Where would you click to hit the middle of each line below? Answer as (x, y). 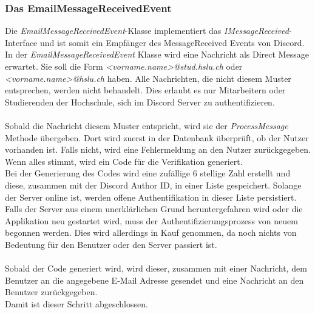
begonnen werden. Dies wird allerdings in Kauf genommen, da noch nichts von (151, 232)
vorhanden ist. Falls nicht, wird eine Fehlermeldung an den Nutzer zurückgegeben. (158, 149)
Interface (21, 42)
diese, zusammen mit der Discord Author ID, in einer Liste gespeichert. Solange (153, 185)
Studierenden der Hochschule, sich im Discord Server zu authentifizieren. (140, 102)
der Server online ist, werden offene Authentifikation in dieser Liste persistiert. (151, 197)
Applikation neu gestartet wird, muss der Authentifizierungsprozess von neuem (151, 220)
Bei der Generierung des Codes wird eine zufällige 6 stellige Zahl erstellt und (148, 173)
